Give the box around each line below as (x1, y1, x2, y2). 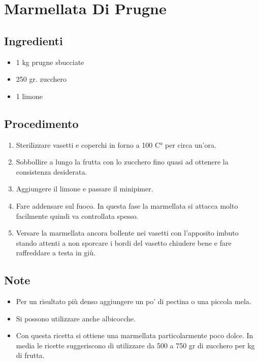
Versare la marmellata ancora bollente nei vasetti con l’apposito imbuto (16, 227, 239, 238)
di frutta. (16, 350, 45, 360)
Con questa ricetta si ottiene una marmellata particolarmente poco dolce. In (16, 330, 253, 341)
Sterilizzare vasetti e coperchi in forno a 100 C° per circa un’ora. (16, 139, 216, 150)
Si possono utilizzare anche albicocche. (16, 313, 136, 323)
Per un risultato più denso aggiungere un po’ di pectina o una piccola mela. (16, 296, 251, 307)
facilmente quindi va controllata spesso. (16, 210, 139, 221)
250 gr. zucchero (16, 74, 67, 84)
